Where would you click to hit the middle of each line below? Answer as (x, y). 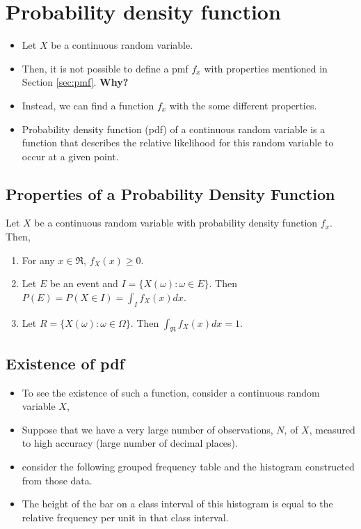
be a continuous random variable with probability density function (176, 223)
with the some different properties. (243, 105)
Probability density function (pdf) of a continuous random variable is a (174, 129)
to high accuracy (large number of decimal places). (130, 443)
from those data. (57, 480)
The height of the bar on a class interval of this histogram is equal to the (177, 504)
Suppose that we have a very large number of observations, (147, 429)
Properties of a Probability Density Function (170, 193)
